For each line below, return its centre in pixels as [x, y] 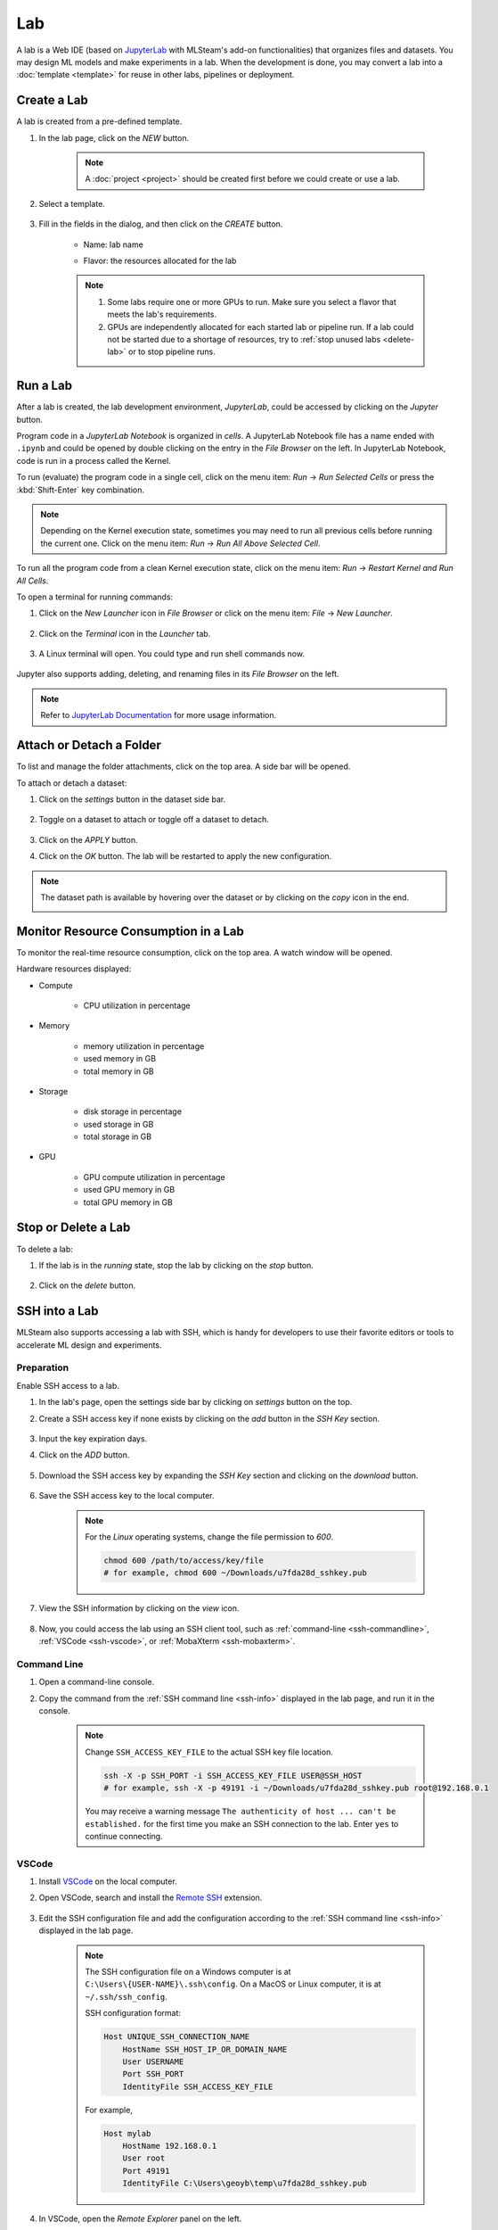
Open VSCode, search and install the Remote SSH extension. [151, 1898]
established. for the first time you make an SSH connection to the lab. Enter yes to [242, 1823]
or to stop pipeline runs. [171, 351]
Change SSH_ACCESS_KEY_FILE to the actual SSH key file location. [209, 1752]
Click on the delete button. [87, 1285]
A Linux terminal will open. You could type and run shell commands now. [171, 654]
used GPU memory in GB [129, 1190]
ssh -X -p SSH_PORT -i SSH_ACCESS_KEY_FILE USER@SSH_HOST [233, 1776]
